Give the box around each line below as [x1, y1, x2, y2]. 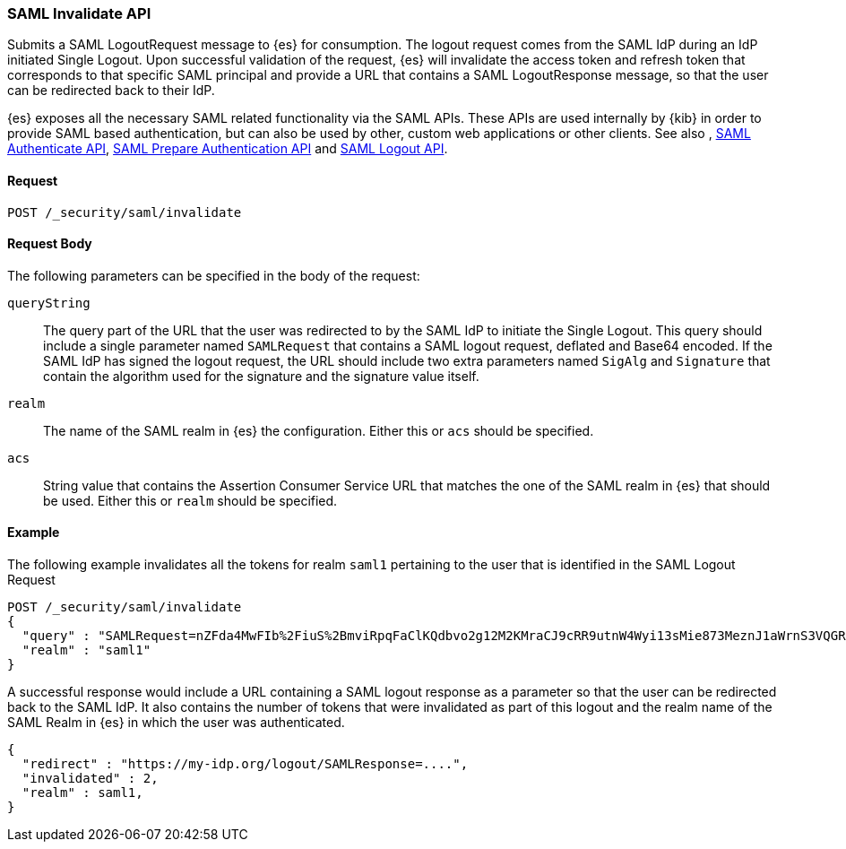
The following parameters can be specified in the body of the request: [7, 267, 420, 283]
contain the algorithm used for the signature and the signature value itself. [43, 368, 479, 384]
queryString [7, 295, 91, 310]
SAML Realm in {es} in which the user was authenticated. [7, 715, 345, 731]
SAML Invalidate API [7, 4, 151, 22]
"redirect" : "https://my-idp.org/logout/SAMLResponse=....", [22, 757, 469, 772]
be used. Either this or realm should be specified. [43, 492, 338, 508]
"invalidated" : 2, [22, 771, 159, 786]
